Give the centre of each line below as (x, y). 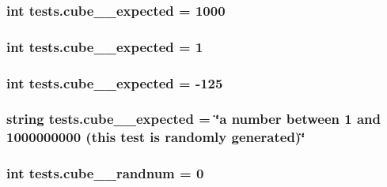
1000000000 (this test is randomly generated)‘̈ (156, 137)
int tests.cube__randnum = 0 (105, 173)
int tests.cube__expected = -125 (115, 82)
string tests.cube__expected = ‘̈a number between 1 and (193, 119)
